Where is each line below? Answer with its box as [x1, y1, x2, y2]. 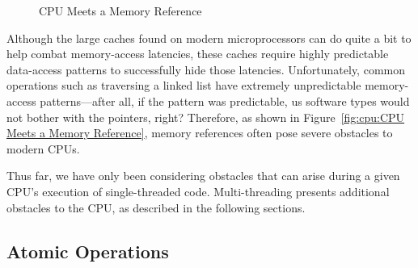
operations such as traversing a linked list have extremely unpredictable [6, 77, 361, 94]
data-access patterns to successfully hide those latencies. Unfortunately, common [6, 61, 405, 77]
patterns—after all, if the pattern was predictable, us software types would [40, 92, 410, 109]
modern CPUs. [6, 140, 80, 157]
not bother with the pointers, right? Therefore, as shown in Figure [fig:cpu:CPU [6, 108, 405, 125]
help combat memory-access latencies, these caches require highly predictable [6, 45, 389, 62]
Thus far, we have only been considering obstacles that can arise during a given [6, 167, 400, 184]
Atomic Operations [6, 238, 169, 263]
